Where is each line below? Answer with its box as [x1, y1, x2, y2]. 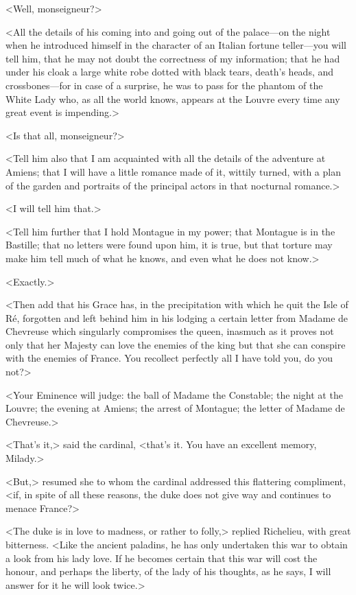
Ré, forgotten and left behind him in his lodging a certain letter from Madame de [5, 310, 348, 325]
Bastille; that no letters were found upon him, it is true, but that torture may [5, 237, 333, 252]
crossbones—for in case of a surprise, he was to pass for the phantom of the [5, 78, 323, 92]
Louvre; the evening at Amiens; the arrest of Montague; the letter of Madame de [5, 401, 345, 415]
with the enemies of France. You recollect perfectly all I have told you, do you [5, 351, 333, 365]
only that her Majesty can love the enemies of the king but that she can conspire [5, 337, 346, 351]
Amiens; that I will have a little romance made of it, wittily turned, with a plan [5, 164, 341, 178]
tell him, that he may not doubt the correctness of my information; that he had [5, 51, 340, 65]
